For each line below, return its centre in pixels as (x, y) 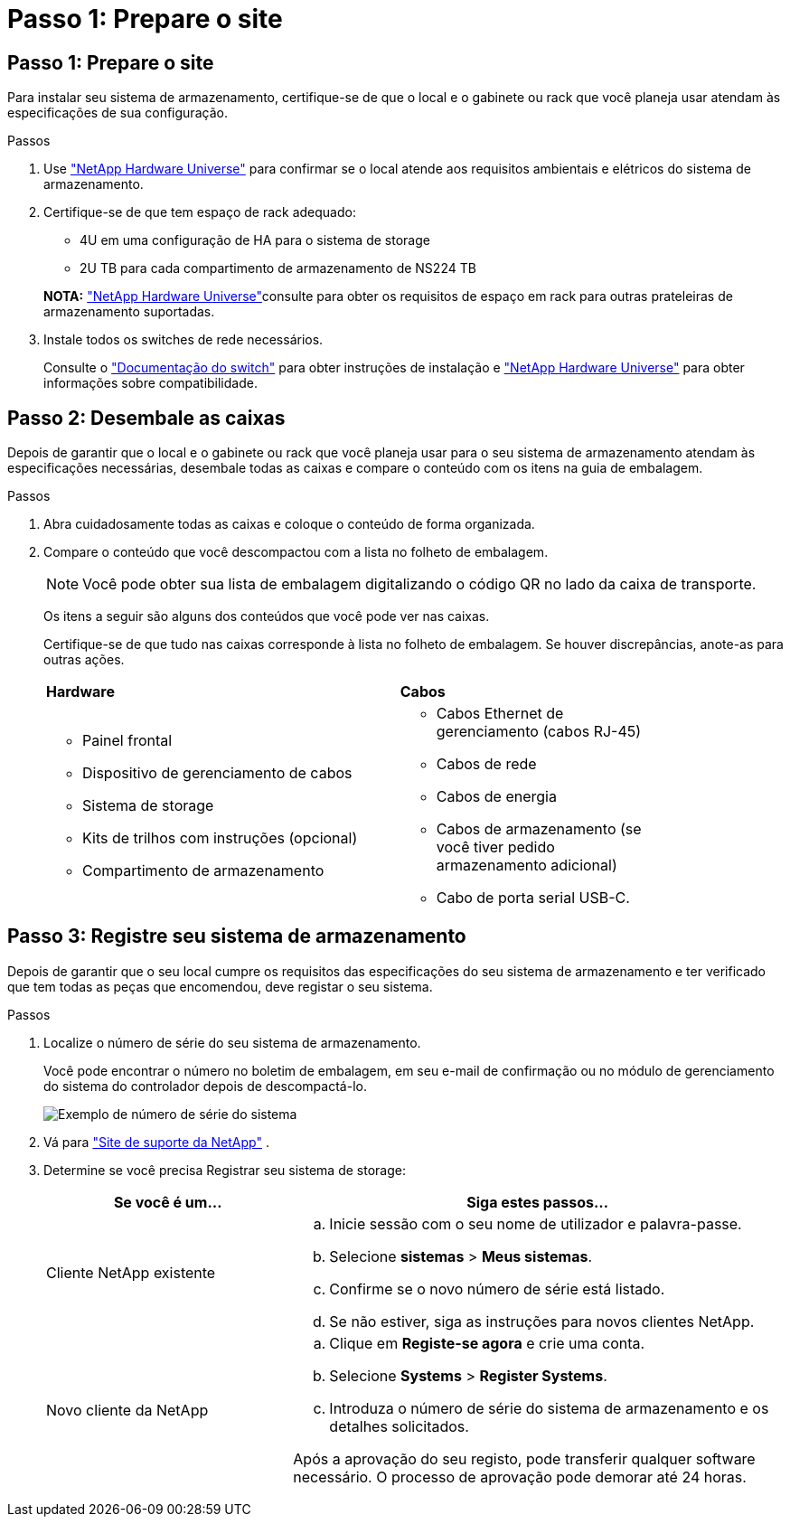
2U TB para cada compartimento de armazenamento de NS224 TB (278, 268)
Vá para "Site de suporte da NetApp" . (156, 1142)
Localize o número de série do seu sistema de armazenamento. (232, 1042)
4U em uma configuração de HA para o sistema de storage (255, 240)
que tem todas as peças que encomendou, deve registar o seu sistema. (220, 986)
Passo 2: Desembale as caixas (146, 418)
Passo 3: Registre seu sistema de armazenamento (237, 936)
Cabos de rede (486, 764)
